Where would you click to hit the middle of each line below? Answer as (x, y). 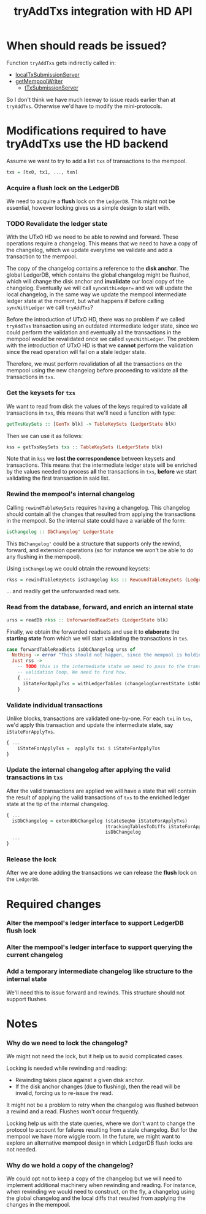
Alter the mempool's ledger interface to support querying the (100, 947)
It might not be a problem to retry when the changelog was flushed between (103, 1105)
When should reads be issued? (87, 46)
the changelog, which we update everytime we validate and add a (90, 250)
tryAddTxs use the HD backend (87, 144)
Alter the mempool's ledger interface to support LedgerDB (95, 923)
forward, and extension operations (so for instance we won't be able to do (100, 550)
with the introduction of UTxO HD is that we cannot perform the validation (100, 345)
